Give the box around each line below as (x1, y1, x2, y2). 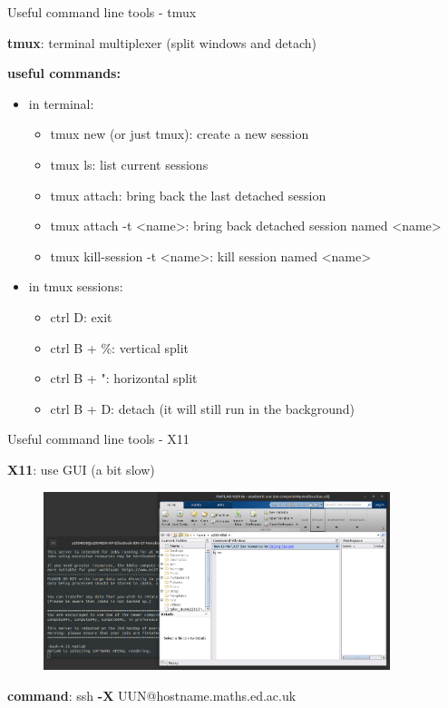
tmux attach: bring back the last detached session (50, 185, 326, 204)
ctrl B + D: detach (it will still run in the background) (50, 398, 355, 418)
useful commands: (7, 64, 121, 83)
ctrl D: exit (50, 307, 112, 326)
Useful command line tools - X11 (7, 429, 190, 448)
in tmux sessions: (28, 277, 123, 296)
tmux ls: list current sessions (50, 154, 209, 173)
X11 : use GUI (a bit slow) (7, 459, 155, 478)
